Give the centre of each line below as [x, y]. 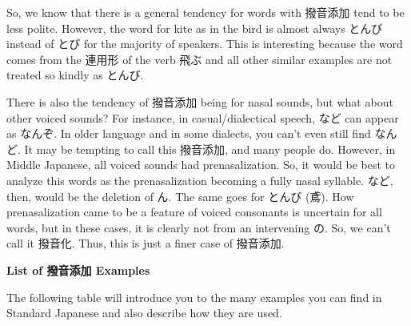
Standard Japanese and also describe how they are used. [144, 313]
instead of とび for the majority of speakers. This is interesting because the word [205, 44]
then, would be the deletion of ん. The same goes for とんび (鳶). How [180, 196]
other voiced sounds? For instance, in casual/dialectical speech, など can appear [203, 117]
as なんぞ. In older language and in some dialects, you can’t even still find [189, 133]
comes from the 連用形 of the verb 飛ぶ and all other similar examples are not [200, 59]
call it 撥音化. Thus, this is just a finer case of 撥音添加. [146, 243]
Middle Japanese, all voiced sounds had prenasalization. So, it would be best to [201, 165]
